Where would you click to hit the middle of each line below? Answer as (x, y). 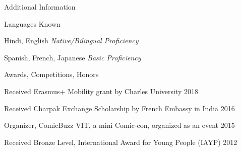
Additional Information (40, 7)
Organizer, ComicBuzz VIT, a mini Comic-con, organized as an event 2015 (119, 125)
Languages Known (32, 23)
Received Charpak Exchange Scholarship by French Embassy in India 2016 (119, 108)
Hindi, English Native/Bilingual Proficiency (71, 41)
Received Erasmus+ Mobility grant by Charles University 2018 (101, 91)
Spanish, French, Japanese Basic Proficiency (73, 57)
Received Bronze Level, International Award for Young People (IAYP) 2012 (121, 142)
